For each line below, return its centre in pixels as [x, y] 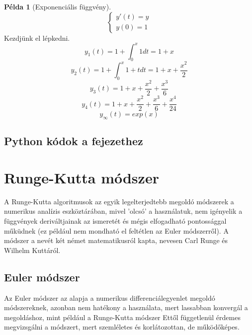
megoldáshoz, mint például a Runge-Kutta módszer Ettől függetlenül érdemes [122, 317]
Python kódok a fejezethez [74, 141]
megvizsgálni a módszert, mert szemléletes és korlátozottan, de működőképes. [122, 327]
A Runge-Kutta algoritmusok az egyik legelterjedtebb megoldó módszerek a [119, 201]
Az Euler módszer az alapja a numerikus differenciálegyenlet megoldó [110, 297]
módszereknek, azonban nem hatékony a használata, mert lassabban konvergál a [126, 307]
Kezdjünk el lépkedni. [37, 38]
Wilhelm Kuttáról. [32, 250]
